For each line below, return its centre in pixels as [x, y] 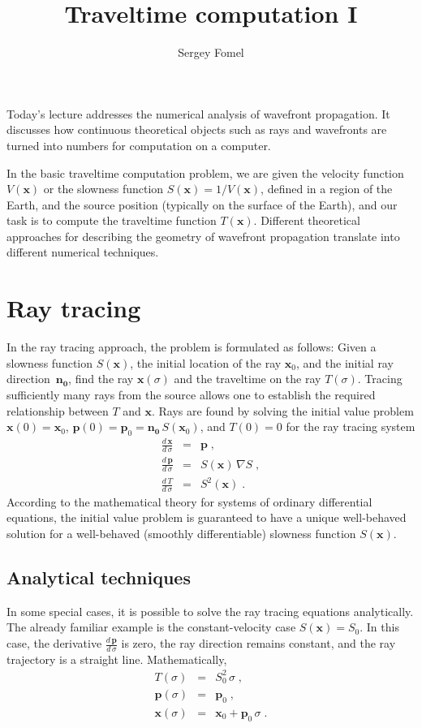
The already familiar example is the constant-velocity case [151, 627]
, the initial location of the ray [206, 362]
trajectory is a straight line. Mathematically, [117, 659]
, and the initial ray [345, 362]
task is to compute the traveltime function [112, 220]
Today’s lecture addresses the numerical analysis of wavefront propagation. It [198, 113]
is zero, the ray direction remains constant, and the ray [258, 643]
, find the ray [101, 379]
